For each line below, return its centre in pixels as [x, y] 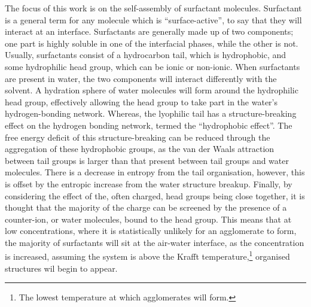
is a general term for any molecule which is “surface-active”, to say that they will [153, 19]
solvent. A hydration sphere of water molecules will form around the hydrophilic [152, 90]
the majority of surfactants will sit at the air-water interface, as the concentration [155, 242]
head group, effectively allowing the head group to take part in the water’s [141, 101]
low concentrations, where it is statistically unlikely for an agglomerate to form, [151, 231]
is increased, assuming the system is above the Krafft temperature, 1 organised [147, 256]
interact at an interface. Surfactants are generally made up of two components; [149, 31]
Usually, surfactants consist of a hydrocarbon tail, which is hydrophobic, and [146, 55]
